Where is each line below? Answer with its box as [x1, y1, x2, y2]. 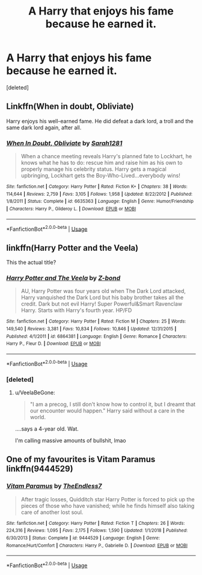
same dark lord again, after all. [6, 124, 82, 131]
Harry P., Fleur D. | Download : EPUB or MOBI [6, 341, 101, 347]
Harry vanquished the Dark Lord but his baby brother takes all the [20, 294, 184, 301]
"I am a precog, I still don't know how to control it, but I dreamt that [29, 400, 196, 408]
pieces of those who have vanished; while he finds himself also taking [20, 502, 195, 509]
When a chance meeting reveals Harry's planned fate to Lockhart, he [20, 153, 192, 160]
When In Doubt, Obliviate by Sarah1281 [6, 139, 123, 147]
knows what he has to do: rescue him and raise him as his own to [20, 159, 183, 167]
